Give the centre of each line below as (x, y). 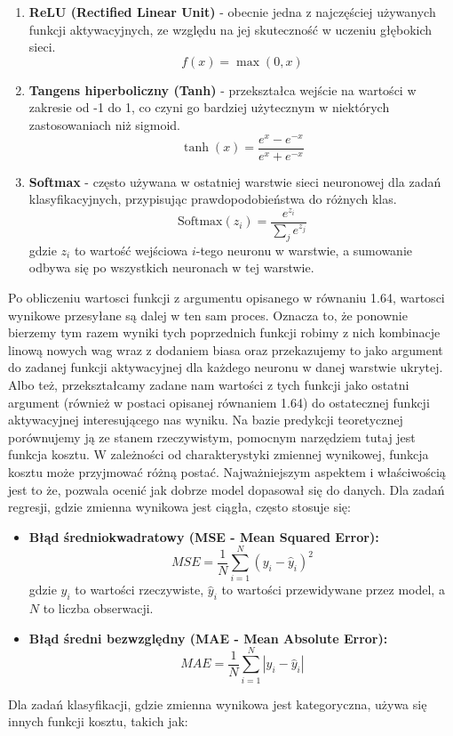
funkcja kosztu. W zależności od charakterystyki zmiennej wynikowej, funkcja (219, 454)
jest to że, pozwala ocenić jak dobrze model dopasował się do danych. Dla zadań (226, 489)
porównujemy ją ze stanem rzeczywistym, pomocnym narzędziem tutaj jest (212, 437)
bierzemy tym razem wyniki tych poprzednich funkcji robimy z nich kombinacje (224, 332)
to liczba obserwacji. (98, 608)
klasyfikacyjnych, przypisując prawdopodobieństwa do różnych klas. (213, 199)
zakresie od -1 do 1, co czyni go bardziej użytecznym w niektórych (209, 107)
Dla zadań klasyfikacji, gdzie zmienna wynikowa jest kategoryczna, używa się (218, 704)
